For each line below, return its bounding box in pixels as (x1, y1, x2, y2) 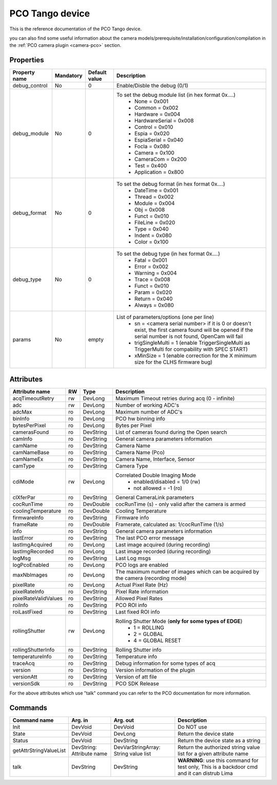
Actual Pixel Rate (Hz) (115, 581, 168, 588)
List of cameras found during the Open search (115, 429, 227, 436)
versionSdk (12, 680, 40, 687)
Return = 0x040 (134, 295, 173, 302)
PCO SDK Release (115, 680, 159, 687)
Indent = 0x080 (134, 232, 172, 239)
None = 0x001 (134, 98, 169, 105)
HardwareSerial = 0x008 (134, 117, 194, 124)
